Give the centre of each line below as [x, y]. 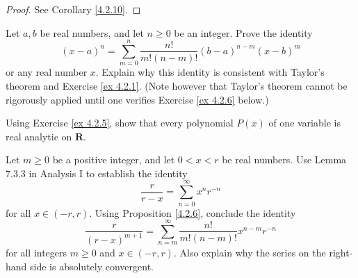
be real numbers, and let [92, 32]
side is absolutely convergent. [92, 266]
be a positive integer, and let [114, 160]
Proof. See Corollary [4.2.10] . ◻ [73, 9]
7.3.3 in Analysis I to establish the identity [97, 173]
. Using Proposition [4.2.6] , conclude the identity [193, 212]
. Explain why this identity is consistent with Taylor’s [210, 72]
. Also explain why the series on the [250, 252]
